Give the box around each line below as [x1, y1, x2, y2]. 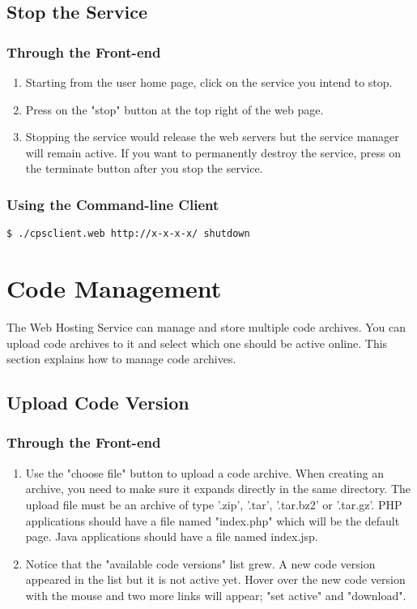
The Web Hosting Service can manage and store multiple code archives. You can [6, 318, 406, 335]
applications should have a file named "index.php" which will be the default [25, 512, 400, 529]
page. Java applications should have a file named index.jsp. [25, 528, 318, 545]
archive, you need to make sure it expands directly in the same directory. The [25, 480, 411, 497]
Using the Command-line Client [6, 194, 219, 214]
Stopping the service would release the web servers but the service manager [25, 128, 399, 145]
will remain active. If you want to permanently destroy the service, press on [25, 144, 402, 161]
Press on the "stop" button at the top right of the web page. [25, 101, 324, 118]
